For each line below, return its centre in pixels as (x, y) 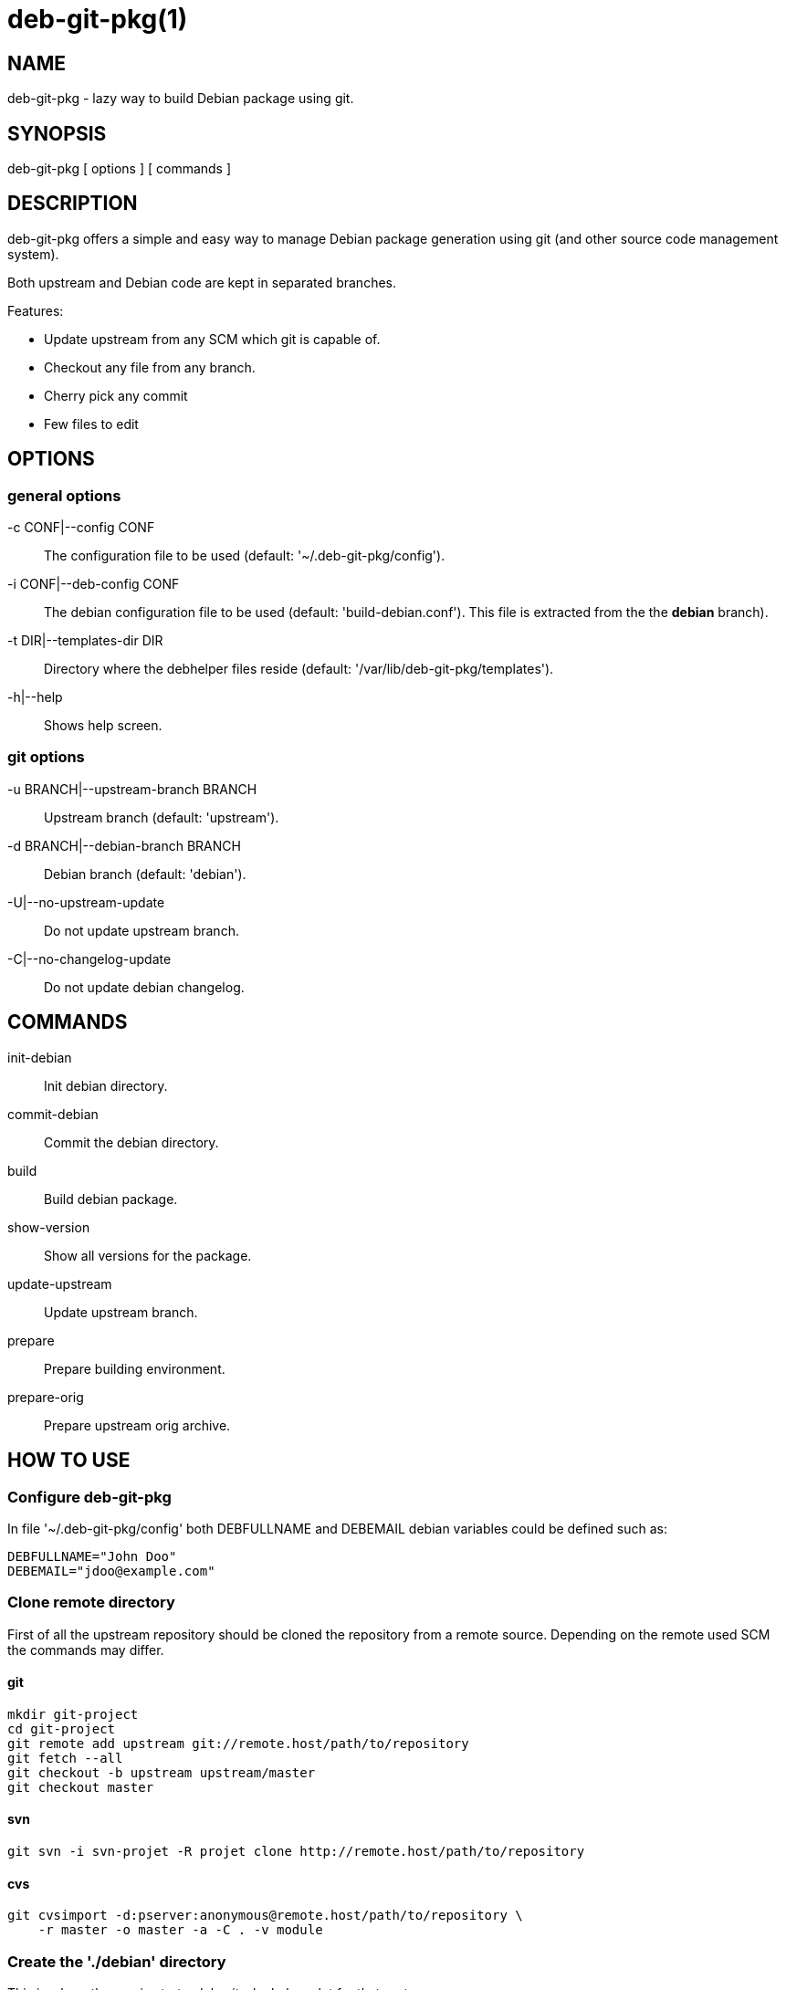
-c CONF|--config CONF (81, 528)
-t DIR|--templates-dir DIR (85, 641)
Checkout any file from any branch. (150, 367)
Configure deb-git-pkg (89, 1497)
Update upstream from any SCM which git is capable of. (212, 339)
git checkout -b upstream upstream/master (162, 1772)
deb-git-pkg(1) (98, 19)
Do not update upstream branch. (141, 930)
